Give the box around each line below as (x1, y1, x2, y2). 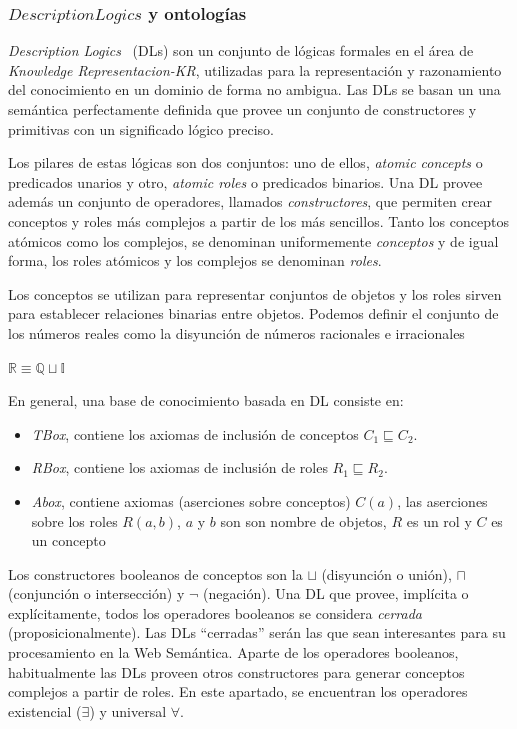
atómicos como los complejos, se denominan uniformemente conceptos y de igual (8, 230, 499, 251)
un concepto (31, 530, 106, 551)
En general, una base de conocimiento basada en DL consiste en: (8, 390, 404, 411)
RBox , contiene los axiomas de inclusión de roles (31, 457, 328, 478)
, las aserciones (397, 490, 488, 511)
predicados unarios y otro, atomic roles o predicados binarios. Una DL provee (8, 171, 483, 192)
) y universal (89, 700, 167, 721)
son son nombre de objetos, (220, 510, 387, 531)
